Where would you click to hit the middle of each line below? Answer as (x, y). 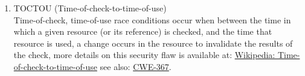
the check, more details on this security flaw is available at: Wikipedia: (144, 55)
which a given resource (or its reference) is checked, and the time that (143, 31)
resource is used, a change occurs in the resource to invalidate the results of (153, 43)
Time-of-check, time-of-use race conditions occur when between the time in (152, 19)
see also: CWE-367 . (136, 66)
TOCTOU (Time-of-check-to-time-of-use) (90, 8)
